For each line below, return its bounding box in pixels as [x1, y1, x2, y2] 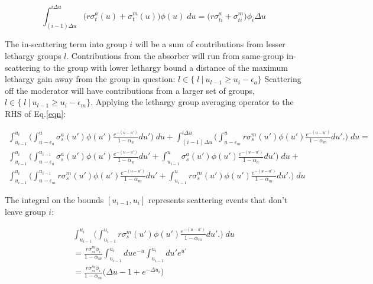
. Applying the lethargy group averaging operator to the [90, 96, 294, 108]
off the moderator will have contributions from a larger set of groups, [5, 84, 255, 96]
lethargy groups [5, 49, 61, 61]
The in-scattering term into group [5, 38, 127, 50]
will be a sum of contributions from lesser [135, 38, 286, 50]
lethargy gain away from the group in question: [5, 73, 176, 85]
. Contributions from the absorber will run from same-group [66, 49, 284, 61]
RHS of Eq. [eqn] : [5, 107, 66, 119]
